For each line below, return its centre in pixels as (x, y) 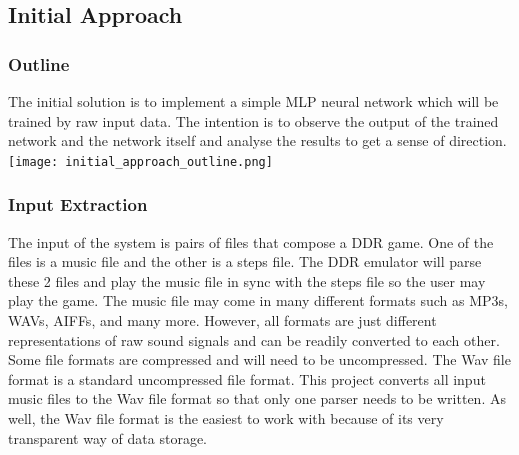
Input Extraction (78, 204)
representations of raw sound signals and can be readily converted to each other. (254, 339)
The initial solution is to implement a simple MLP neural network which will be (253, 101)
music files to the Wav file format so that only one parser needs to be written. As (257, 398)
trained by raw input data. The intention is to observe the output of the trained (253, 120)
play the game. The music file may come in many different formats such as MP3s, (258, 300)
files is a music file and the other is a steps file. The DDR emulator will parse (245, 261)
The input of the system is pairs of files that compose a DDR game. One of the (251, 241)
